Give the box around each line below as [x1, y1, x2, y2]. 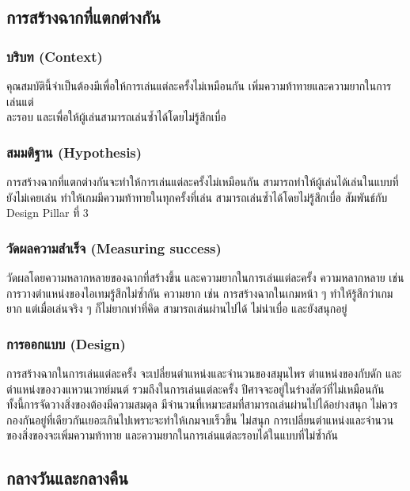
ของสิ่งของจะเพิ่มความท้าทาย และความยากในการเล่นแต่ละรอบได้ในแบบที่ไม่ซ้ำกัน [6, 427, 338, 443]
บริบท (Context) [6, 46, 103, 66]
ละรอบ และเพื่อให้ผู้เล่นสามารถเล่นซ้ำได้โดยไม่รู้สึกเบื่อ [6, 108, 226, 125]
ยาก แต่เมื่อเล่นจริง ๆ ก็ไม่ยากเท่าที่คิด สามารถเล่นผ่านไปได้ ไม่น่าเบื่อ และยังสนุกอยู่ [6, 300, 347, 317]
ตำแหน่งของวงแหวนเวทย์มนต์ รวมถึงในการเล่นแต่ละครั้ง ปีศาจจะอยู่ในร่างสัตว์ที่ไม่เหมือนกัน [6, 380, 385, 397]
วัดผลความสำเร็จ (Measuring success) [6, 238, 222, 257]
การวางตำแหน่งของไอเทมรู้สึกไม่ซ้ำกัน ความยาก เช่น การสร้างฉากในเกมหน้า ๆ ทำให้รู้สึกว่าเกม [6, 284, 393, 301]
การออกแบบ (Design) [6, 333, 126, 353]
